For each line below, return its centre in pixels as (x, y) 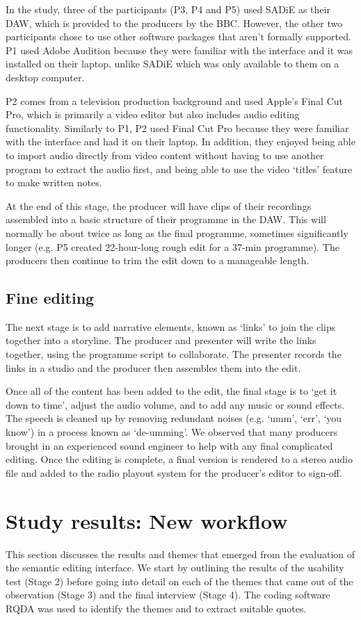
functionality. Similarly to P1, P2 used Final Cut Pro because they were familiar (177, 128)
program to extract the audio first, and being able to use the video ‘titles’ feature (179, 169)
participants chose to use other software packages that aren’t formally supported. (178, 36)
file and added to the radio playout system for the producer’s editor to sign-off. (174, 472)
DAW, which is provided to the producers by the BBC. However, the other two (174, 23)
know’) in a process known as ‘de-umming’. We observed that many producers (171, 432)
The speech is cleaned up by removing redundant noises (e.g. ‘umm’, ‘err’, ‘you (174, 418)
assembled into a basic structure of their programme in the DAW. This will (166, 219)
